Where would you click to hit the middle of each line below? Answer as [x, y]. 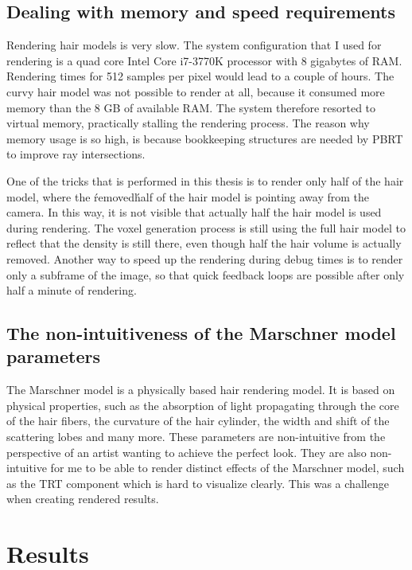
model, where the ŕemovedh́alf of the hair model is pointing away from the [188, 196]
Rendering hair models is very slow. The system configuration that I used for [194, 45]
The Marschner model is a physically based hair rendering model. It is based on [201, 390]
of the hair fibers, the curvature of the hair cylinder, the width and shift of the [198, 421]
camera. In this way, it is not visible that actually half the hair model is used [194, 212]
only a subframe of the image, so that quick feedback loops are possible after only [206, 274]
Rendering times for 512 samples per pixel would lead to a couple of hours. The [200, 76]
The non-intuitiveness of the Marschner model [201, 333]
